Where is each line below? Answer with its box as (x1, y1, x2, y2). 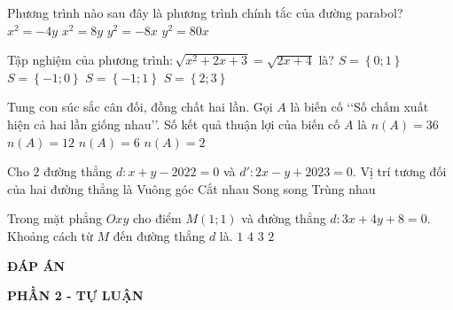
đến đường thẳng (113, 226, 206, 244)
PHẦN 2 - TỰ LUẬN (7, 286, 144, 305)
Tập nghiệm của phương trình (7, 50, 170, 69)
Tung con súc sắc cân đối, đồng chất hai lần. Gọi (7, 97, 273, 116)
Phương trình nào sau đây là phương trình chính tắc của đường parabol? (7, 4, 403, 21)
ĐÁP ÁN (7, 256, 66, 275)
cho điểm (132, 209, 182, 228)
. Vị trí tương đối (352, 162, 447, 181)
